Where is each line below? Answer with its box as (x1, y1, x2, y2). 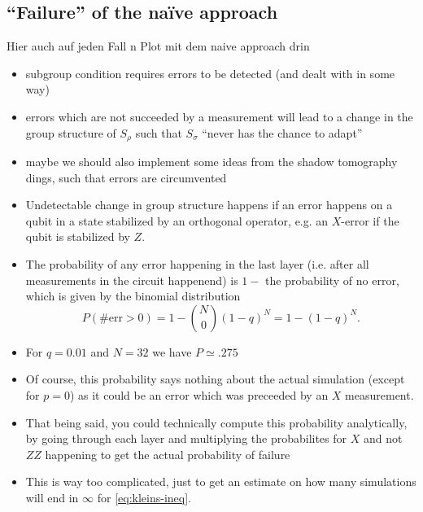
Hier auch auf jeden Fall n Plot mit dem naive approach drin (7, 37, 310, 55)
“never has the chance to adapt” (202, 124, 363, 141)
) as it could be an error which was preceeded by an (69, 386, 329, 403)
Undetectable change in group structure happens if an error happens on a (25, 196, 393, 213)
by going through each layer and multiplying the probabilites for (25, 430, 347, 447)
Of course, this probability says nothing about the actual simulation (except (25, 370, 405, 387)
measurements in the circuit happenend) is (25, 271, 238, 288)
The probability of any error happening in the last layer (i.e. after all (25, 256, 369, 272)
